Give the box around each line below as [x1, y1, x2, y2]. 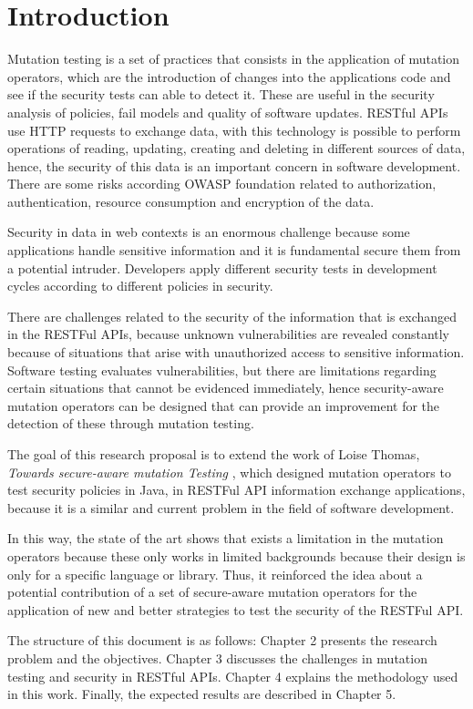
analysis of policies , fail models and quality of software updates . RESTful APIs [7, 102, 448, 121]
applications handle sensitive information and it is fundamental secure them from [7, 241, 461, 260]
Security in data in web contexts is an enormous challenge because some [7, 222, 410, 241]
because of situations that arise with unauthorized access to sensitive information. [7, 343, 465, 362]
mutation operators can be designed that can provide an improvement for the [7, 396, 440, 415]
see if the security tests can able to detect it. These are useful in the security [7, 85, 435, 104]
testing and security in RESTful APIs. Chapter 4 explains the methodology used [7, 666, 458, 685]
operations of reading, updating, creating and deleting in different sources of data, [7, 139, 466, 158]
